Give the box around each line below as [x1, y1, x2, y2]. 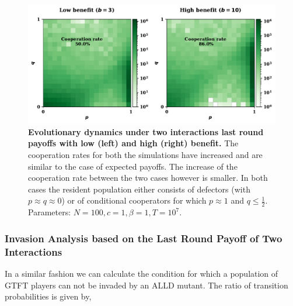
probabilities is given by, [5, 290, 92, 302]
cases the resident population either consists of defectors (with [28, 183, 250, 195]
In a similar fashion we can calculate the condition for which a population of [5, 267, 278, 280]
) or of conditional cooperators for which [61, 194, 207, 207]
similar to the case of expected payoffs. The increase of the [28, 160, 238, 172]
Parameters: [28, 206, 71, 218]
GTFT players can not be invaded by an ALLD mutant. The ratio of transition [5, 279, 288, 291]
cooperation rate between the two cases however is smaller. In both [28, 171, 268, 184]
